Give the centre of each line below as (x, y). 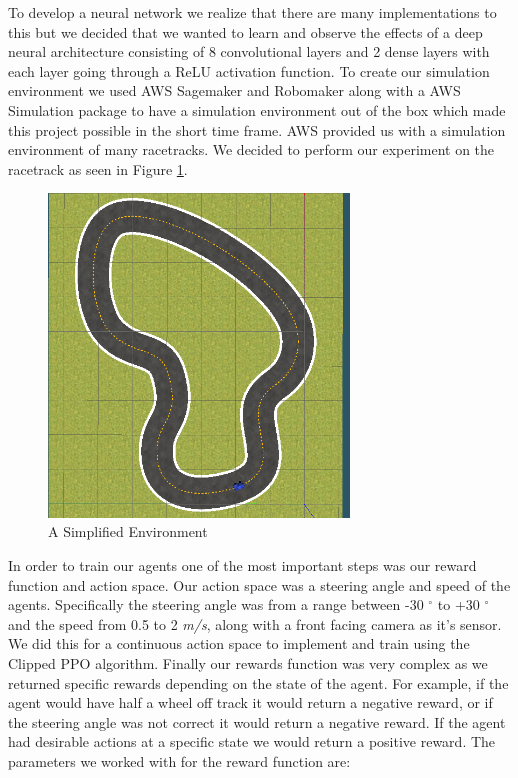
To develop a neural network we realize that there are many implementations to (252, 12)
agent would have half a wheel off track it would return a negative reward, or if (250, 702)
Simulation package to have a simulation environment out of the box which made (257, 109)
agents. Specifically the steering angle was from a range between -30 (216, 604)
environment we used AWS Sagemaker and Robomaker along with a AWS (234, 90)
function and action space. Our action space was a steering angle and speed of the (259, 584)
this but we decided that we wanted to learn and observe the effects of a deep (245, 31)
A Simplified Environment (128, 531)
